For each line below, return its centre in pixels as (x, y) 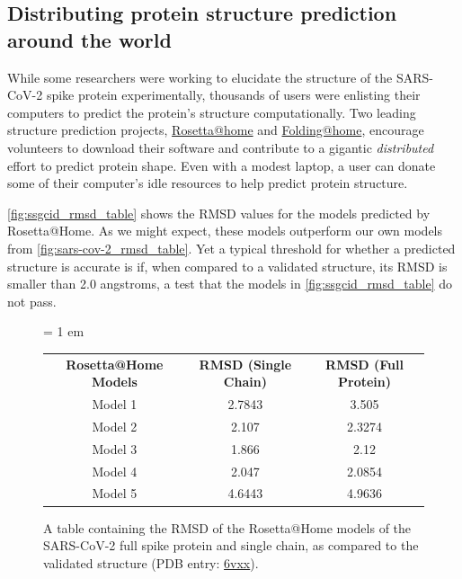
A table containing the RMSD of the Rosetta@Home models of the (227, 527)
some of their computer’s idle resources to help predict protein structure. (208, 183)
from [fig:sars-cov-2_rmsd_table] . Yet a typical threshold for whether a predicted (231, 248)
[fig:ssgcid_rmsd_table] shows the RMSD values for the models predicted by (219, 213)
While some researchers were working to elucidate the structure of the (200, 77)
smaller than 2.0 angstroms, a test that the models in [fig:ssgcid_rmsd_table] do (230, 284)
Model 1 (115, 404)
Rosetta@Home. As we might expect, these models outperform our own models (225, 231)
